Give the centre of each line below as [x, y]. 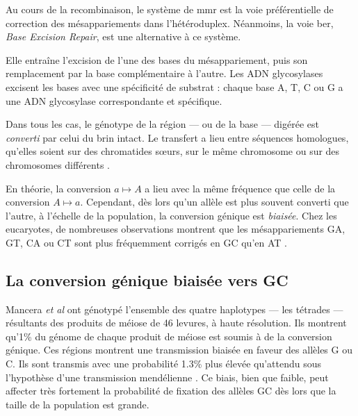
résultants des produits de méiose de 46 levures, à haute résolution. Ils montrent [176, 323]
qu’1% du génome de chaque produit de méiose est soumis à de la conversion [169, 336]
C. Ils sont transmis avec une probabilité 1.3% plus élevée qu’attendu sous [164, 364]
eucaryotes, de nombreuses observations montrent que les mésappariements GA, [176, 229]
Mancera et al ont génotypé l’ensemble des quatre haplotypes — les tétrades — [174, 309]
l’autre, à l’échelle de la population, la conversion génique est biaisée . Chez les [171, 215]
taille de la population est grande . [78, 404]
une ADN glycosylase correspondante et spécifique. [114, 100]
